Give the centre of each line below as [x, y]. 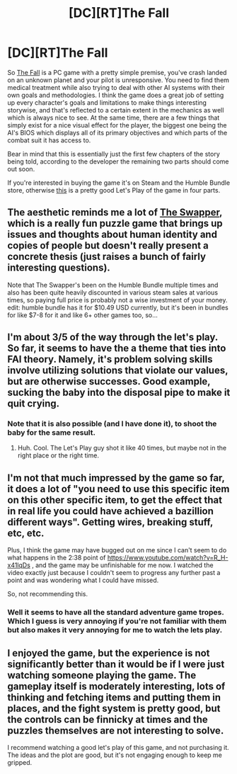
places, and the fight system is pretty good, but [114, 708]
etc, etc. [26, 533]
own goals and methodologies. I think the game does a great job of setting [116, 95]
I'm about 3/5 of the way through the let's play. [112, 337]
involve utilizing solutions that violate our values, [118, 371]
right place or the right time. [58, 455]
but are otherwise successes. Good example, [109, 381]
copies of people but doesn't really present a [108, 246]
